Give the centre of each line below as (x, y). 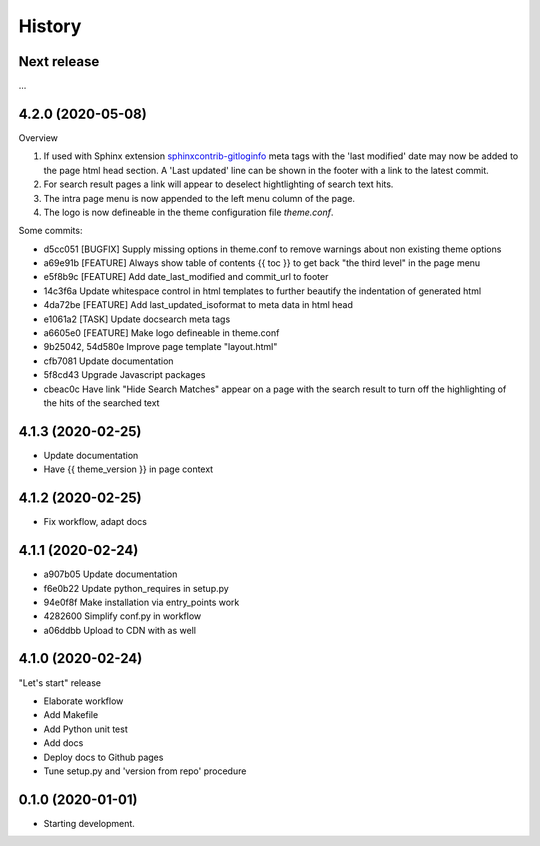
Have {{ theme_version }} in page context (128, 469)
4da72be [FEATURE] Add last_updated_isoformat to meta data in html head (198, 305)
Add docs (63, 743)
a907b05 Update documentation (110, 574)
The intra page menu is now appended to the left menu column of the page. (199, 198)
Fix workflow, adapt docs (95, 522)
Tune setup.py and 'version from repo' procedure (145, 771)
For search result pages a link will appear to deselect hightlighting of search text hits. (218, 184)
